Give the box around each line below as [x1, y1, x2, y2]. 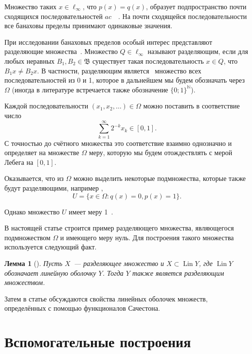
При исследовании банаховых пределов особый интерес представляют [4, 36, 213, 47]
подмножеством [4, 232, 51, 242]
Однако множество [4, 206, 60, 216]
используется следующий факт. [4, 242, 97, 252]
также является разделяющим [132, 267, 224, 278]
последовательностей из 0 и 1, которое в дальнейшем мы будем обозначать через [4, 75, 245, 85]
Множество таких [4, 1, 56, 11]
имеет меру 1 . [69, 206, 113, 216]
